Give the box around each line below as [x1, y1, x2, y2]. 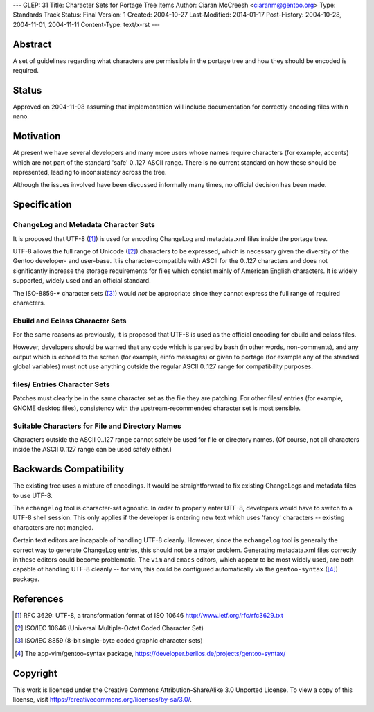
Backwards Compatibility [12, 463, 125, 475]
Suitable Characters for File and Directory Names [12, 421, 181, 431]
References [12, 593, 64, 605]
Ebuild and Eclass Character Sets [12, 316, 127, 326]
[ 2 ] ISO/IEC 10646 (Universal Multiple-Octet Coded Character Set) [15, 624, 204, 632]
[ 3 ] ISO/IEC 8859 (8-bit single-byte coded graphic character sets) [15, 637, 204, 645]
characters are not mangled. [12, 523, 93, 531]
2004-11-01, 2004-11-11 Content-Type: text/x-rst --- [12, 20, 161, 28]
